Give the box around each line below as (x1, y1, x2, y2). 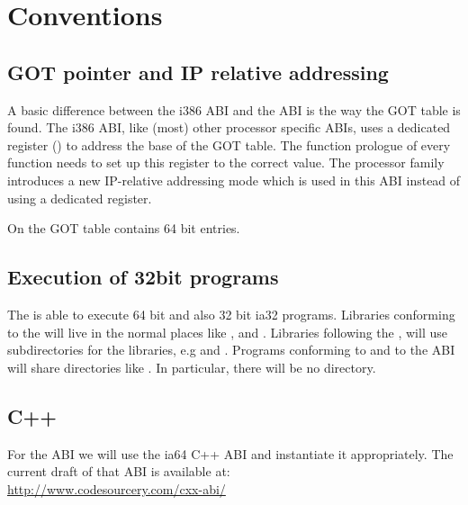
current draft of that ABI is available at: (7, 462, 230, 481)
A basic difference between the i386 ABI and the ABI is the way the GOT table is (7, 100, 461, 119)
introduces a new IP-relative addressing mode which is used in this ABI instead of (7, 170, 461, 189)
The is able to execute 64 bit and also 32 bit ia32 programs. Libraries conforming (7, 304, 455, 323)
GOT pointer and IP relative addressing (7, 58, 389, 86)
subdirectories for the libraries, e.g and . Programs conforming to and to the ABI (7, 340, 455, 359)
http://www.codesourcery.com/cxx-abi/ (7, 479, 226, 498)
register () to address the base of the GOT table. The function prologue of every (7, 135, 451, 154)
